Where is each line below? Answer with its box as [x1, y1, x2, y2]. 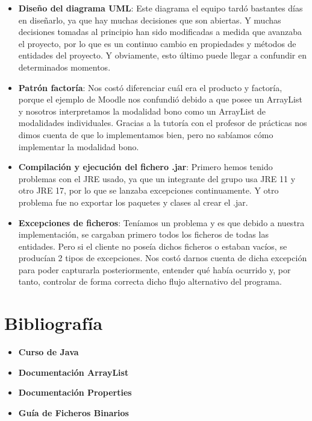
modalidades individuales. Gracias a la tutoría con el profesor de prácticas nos [18, 116, 307, 129]
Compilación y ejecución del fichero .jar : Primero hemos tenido [18, 160, 273, 173]
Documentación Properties [18, 386, 132, 399]
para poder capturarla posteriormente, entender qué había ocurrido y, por [18, 263, 291, 276]
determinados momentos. [18, 60, 111, 73]
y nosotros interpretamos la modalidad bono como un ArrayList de [18, 104, 266, 117]
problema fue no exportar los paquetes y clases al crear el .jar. [18, 195, 248, 208]
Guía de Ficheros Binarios [18, 406, 129, 419]
